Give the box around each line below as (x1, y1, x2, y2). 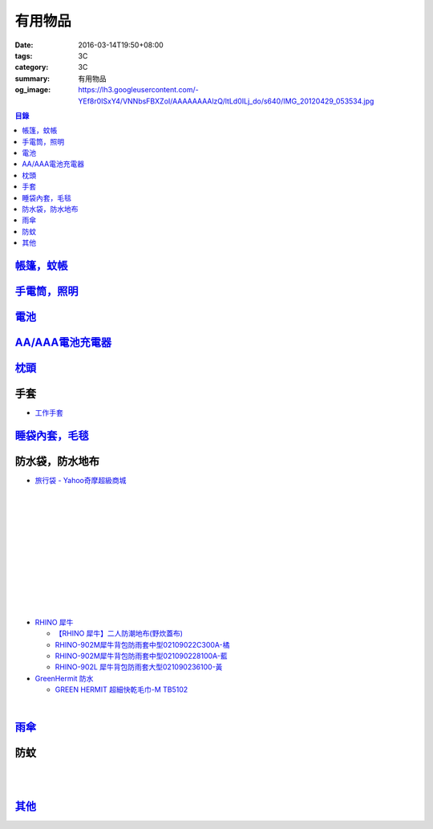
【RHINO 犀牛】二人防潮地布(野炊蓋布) (55, 628, 184, 638)
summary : (14, 73, 51, 83)
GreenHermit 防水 (34, 673, 94, 683)
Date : (14, 40, 34, 50)
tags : (14, 51, 33, 60)
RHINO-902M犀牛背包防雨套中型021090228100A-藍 (55, 651, 228, 660)
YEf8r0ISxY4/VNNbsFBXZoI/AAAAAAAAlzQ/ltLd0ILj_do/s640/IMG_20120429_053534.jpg (78, 96, 374, 106)
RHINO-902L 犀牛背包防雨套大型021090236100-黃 (55, 662, 223, 672)
